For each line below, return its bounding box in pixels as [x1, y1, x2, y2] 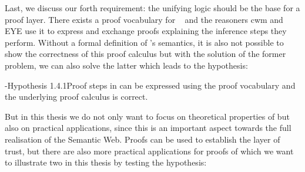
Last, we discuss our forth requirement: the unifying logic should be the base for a [5, 2, 300, 14]
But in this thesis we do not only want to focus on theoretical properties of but [5, 110, 290, 122]
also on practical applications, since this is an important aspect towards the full [5, 122, 291, 134]
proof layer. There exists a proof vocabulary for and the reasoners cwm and [5, 13, 283, 25]
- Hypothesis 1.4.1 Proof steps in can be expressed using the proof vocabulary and [5, 79, 296, 91]
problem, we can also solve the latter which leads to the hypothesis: [5, 59, 248, 71]
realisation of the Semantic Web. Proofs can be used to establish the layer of [5, 133, 280, 145]
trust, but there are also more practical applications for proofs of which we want [5, 144, 294, 157]
